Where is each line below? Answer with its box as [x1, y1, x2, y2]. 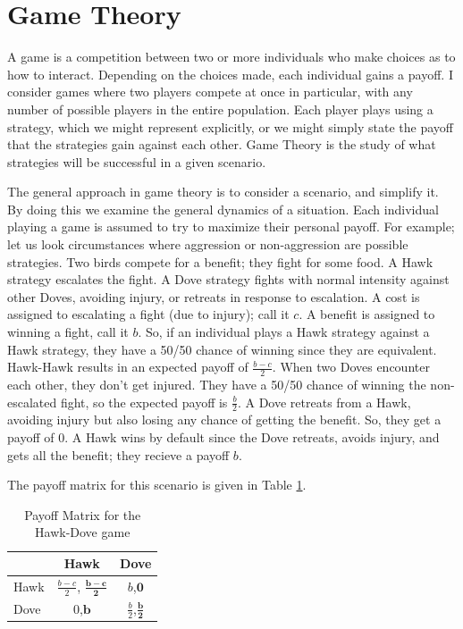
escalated [7, 392, 57, 411]
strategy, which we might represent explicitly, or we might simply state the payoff [7, 117, 453, 136]
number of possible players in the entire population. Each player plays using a [7, 99, 434, 118]
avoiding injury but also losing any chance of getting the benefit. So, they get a [7, 410, 442, 429]
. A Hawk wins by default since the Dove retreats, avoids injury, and [64, 428, 440, 447]
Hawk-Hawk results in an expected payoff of [7, 357, 248, 376]
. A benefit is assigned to [299, 305, 435, 323]
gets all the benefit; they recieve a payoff [7, 445, 230, 464]
